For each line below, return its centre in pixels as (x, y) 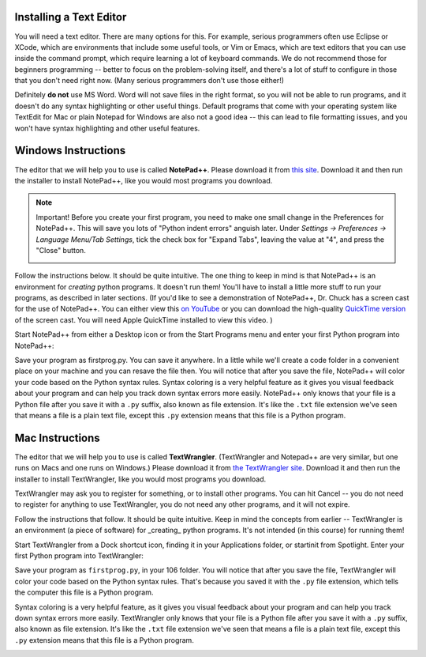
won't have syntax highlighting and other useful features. (107, 128)
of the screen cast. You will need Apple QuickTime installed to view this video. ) (144, 319)
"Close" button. (61, 250)
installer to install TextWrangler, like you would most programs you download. (140, 479)
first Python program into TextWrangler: (79, 556)
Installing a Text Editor (71, 17)
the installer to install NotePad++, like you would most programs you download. (144, 180)
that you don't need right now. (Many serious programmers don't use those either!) (149, 81)
